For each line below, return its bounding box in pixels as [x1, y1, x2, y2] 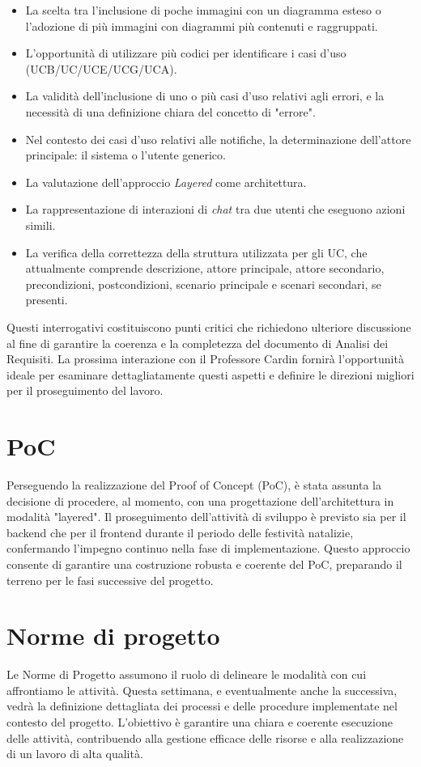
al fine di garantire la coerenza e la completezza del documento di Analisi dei [6, 334, 389, 351]
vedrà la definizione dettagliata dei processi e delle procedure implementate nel [6, 697, 398, 714]
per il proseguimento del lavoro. [6, 382, 164, 399]
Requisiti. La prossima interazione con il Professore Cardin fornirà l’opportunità [6, 350, 404, 367]
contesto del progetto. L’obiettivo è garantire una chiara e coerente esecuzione [6, 714, 393, 731]
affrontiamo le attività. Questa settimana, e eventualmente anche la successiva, [6, 681, 398, 698]
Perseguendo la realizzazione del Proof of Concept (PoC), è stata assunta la [6, 477, 381, 493]
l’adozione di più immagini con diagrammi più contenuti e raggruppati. [25, 17, 378, 34]
